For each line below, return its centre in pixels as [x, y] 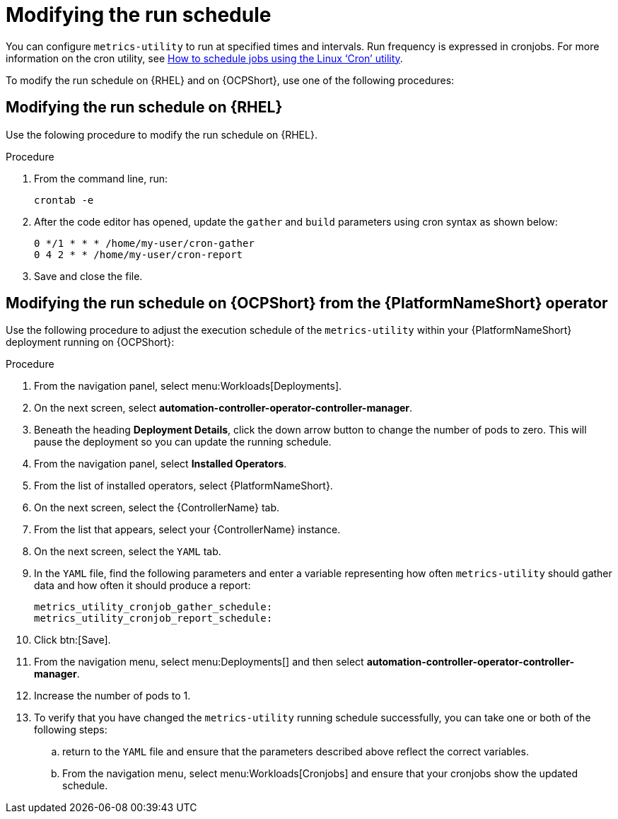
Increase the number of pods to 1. [112, 696]
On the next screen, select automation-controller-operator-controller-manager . [223, 408]
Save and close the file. [88, 276]
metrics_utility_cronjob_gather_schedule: [153, 607]
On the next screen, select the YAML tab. [128, 552]
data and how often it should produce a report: [142, 586]
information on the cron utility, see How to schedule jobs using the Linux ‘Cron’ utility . [204, 58]
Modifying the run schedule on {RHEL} [144, 108]
